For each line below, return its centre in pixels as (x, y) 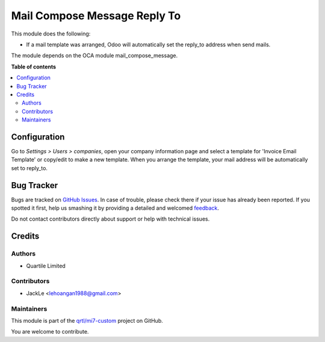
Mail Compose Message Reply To (96, 16)
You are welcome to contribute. (50, 332)
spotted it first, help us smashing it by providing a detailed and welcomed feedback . (115, 208)
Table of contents (34, 67)
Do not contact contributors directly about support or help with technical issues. (110, 219)
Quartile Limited (46, 266)
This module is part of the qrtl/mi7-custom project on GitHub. (87, 320)
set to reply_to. (29, 168)
